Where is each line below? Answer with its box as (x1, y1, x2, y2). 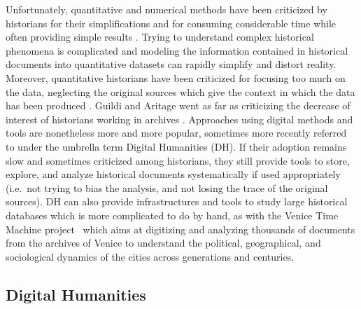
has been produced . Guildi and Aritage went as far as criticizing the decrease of (6, 98, 351, 113)
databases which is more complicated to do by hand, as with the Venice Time (6, 207, 339, 222)
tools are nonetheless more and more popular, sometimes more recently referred (6, 125, 347, 140)
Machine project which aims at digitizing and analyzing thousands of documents (6, 221, 355, 236)
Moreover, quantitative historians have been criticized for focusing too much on (6, 70, 346, 85)
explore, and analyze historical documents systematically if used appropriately (6, 167, 341, 181)
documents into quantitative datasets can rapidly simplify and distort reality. (6, 57, 337, 71)
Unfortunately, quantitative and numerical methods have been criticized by (6, 2, 327, 16)
